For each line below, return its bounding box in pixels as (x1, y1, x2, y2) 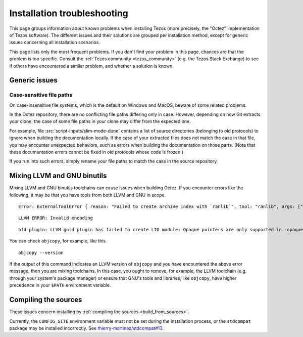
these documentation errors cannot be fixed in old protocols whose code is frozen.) (9, 149, 184, 155)
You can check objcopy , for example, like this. (9, 238, 107, 244)
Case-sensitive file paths (9, 92, 73, 99)
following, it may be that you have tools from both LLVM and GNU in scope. (9, 192, 166, 198)
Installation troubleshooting (9, 8, 129, 19)
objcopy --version (18, 249, 64, 256)
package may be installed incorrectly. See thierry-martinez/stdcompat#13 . (9, 325, 164, 331)
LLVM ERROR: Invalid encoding (18, 215, 93, 221)
